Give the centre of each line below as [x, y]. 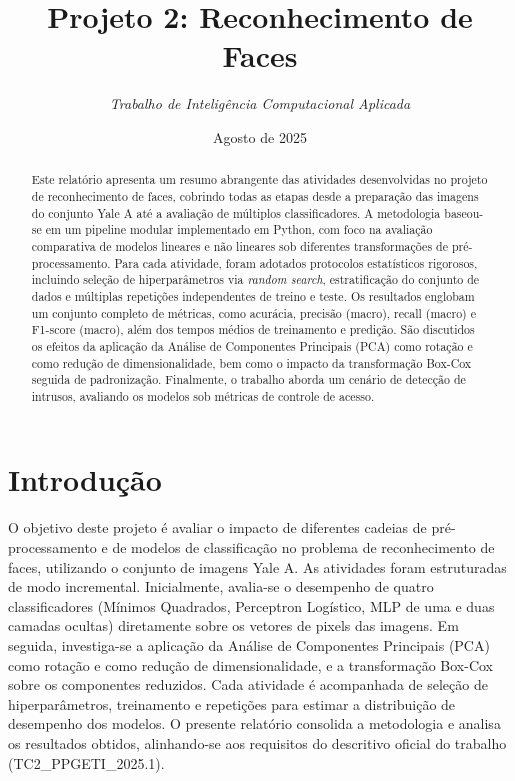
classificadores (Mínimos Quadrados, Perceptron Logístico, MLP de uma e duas [251, 605]
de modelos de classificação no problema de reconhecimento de [303, 547]
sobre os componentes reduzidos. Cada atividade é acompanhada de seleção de [248, 684]
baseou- [464, 212]
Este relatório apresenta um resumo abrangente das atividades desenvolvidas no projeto [259, 179]
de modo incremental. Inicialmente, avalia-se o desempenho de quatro [221, 586]
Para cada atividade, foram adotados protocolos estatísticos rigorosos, [296, 262]
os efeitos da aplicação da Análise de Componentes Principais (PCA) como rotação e [252, 345]
